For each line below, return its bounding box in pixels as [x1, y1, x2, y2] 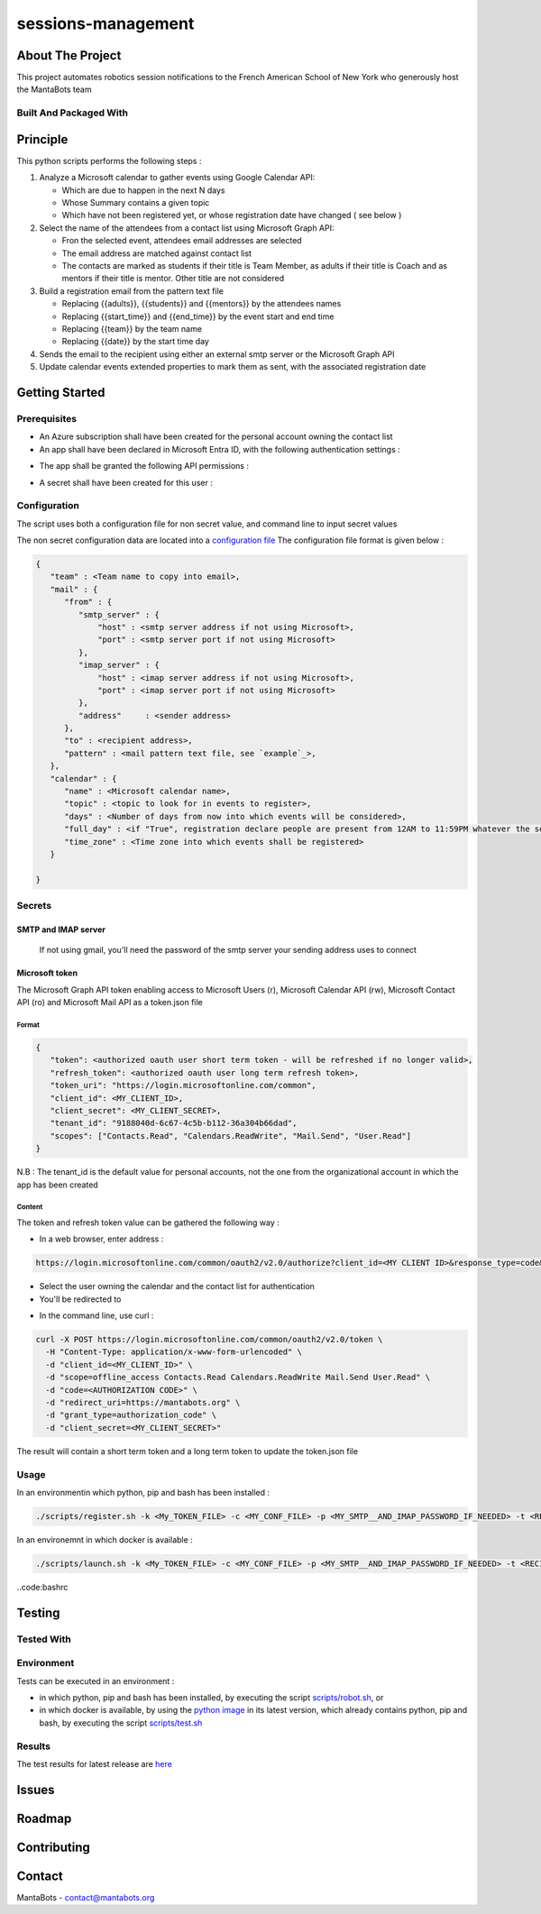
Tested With [16, 1633, 71, 1645]
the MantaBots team [16, 84, 92, 95]
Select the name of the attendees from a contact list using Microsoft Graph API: [39, 222, 335, 234]
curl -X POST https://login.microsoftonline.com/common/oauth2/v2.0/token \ [35, 1334, 383, 1345]
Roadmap [16, 1810, 72, 1826]
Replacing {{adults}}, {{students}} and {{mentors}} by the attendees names [61, 298, 342, 309]
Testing [16, 1605, 60, 1620]
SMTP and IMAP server [16, 924, 106, 935]
